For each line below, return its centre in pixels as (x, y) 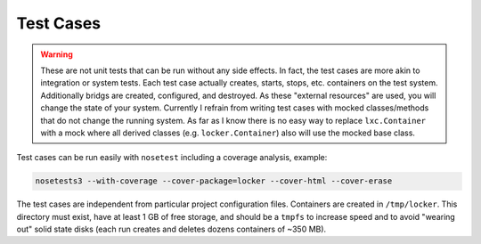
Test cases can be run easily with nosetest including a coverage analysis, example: (172, 158)
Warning (57, 54)
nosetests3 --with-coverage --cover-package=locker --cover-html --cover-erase (214, 181)
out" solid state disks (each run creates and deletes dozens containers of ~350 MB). (171, 229)
